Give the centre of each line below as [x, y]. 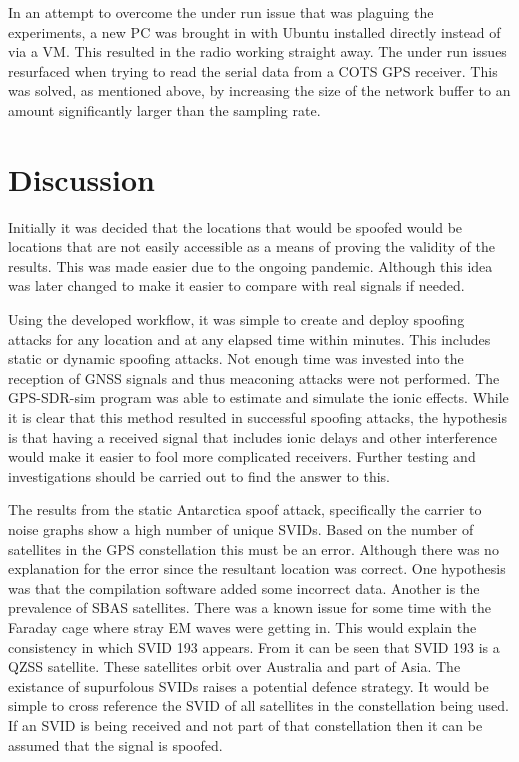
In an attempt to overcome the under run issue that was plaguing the [221, 12]
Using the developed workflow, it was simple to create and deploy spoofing [236, 319]
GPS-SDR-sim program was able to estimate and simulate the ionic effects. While [258, 397]
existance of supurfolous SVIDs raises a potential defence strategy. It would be [248, 685]
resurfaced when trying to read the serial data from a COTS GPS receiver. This [253, 70]
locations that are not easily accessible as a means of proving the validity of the [252, 246]
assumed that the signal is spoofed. [115, 744]
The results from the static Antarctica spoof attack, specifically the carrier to [245, 509]
